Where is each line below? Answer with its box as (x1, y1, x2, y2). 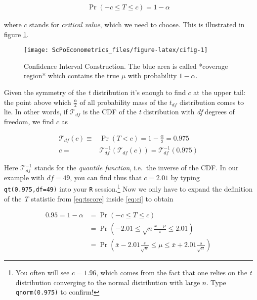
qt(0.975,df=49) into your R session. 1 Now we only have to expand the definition (4, 182, 253, 194)
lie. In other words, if (4, 106, 68, 117)
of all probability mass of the (80, 97, 168, 107)
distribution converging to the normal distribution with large (15, 277, 200, 287)
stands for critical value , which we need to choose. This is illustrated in (29, 19, 245, 30)
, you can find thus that (70, 172, 142, 182)
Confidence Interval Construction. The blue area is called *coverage (24, 60, 228, 71)
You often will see (15, 267, 70, 278)
